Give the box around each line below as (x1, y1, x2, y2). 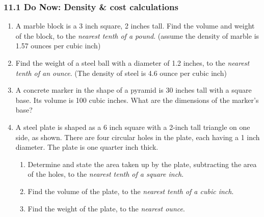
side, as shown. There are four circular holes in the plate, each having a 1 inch (15, 131, 260, 142)
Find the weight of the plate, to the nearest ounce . (28, 203, 185, 213)
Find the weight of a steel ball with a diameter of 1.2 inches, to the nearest (15, 58, 250, 68)
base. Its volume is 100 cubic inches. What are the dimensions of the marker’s (15, 94, 259, 105)
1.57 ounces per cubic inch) (15, 40, 101, 51)
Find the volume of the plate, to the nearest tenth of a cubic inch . (28, 185, 234, 196)
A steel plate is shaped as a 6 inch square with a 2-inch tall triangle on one (15, 121, 250, 132)
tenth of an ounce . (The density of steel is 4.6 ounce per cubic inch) (15, 67, 227, 78)
